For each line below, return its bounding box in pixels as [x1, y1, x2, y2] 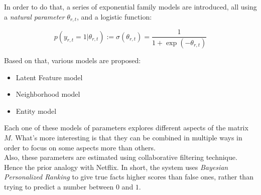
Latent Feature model [16, 72, 83, 82]
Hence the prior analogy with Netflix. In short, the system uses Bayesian [4, 161, 228, 172]
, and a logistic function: [77, 11, 152, 22]
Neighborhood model [16, 89, 80, 99]
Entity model [16, 105, 57, 116]
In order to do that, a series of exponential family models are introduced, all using [4, 2, 257, 12]
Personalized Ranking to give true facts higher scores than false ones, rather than [4, 171, 253, 182]
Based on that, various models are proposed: [4, 55, 141, 65]
